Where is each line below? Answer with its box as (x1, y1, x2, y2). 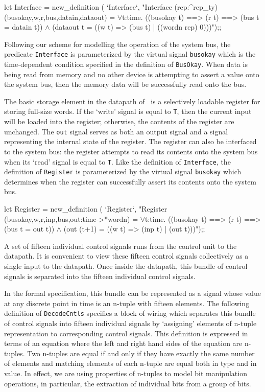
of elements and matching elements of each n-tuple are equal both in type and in (4, 358, 257, 368)
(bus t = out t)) (4, 223, 55, 234)
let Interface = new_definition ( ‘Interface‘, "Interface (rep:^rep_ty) (4, 2, 218, 12)
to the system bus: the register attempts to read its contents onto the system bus (4, 146, 258, 156)
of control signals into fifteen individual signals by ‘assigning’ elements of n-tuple (4, 318, 257, 329)
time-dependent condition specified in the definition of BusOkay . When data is (4, 59, 248, 70)
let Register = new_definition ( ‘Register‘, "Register (4, 203, 167, 214)
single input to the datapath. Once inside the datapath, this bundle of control (4, 261, 248, 271)
